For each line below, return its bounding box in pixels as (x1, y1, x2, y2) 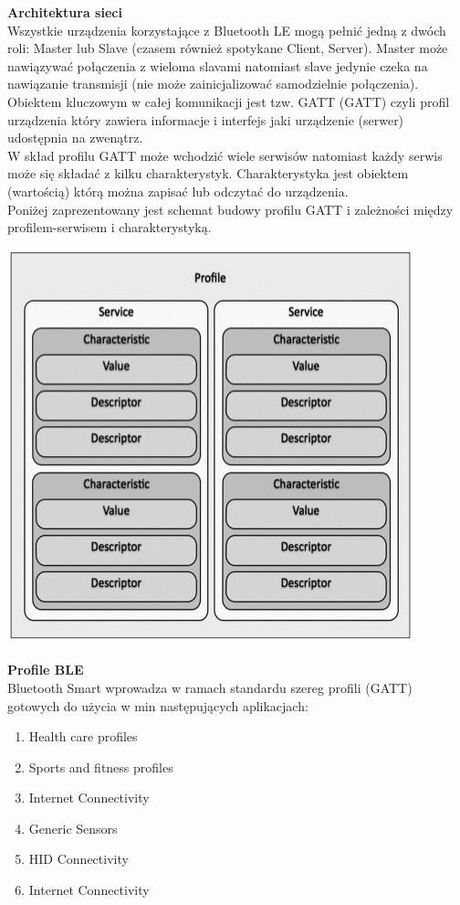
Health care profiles (28, 727, 138, 746)
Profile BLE (7, 660, 84, 679)
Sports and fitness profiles (28, 757, 173, 776)
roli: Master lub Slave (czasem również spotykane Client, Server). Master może (7, 38, 448, 58)
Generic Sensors (28, 818, 118, 837)
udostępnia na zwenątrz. (7, 128, 143, 147)
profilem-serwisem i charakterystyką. (7, 218, 212, 237)
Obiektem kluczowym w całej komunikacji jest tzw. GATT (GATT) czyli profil (7, 91, 450, 111)
